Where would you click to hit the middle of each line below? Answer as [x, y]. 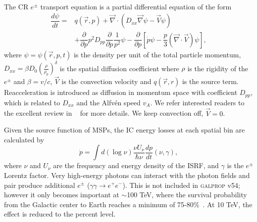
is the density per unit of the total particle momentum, [157, 54]
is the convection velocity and [106, 81]
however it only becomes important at [62, 195]
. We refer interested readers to [197, 102]
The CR [16, 6]
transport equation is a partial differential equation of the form [136, 6]
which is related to [32, 102]
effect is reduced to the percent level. [60, 214]
